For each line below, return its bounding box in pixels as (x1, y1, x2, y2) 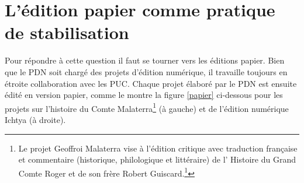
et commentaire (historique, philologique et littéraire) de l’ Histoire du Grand (18, 153, 296, 166)
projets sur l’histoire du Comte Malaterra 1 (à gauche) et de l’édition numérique (5, 100, 289, 114)
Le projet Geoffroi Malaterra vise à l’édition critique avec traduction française (18, 142, 298, 154)
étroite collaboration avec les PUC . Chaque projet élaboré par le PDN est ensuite (5, 77, 297, 89)
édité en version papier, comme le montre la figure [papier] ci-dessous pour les (5, 89, 283, 101)
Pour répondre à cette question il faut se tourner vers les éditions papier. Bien (5, 54, 285, 66)
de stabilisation (5, 20, 129, 44)
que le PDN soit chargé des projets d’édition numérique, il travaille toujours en (5, 65, 288, 78)
